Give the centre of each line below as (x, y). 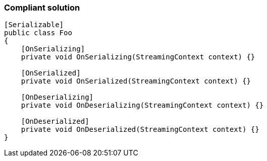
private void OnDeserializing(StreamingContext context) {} (142, 105)
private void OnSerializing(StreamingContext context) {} (138, 57)
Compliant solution (42, 8)
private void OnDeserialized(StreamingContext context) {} (140, 130)
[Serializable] (34, 25)
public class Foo (38, 33)
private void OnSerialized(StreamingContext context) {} (136, 81)
